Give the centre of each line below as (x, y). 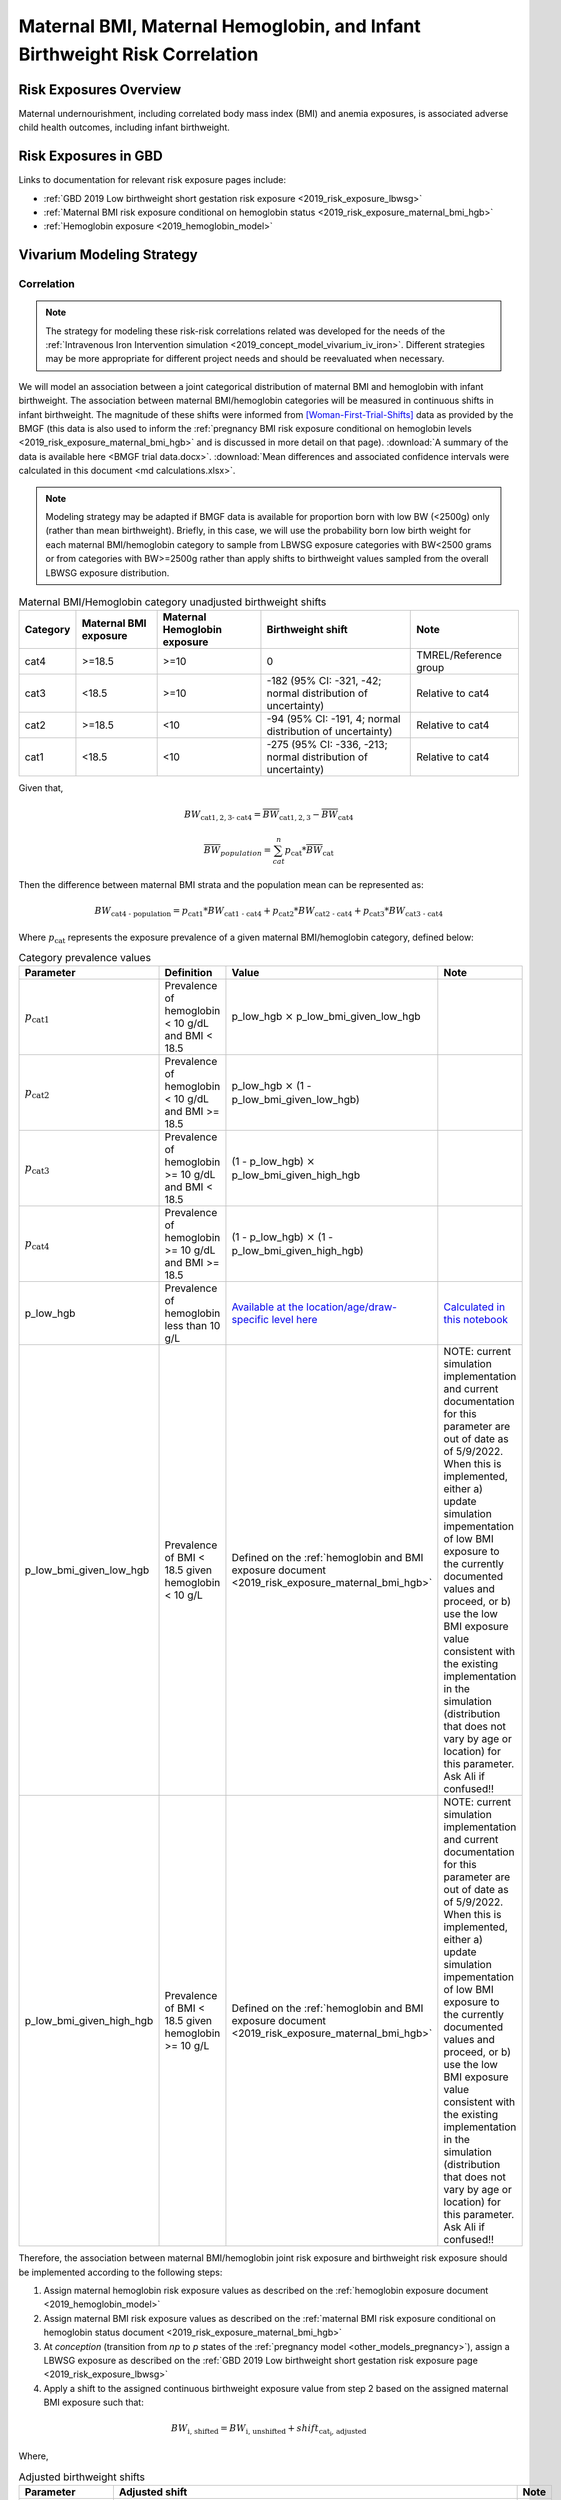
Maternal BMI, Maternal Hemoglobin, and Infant (219, 26)
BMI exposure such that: (93, 2402)
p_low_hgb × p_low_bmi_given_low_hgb (326, 1017)
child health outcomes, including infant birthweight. (124, 127)
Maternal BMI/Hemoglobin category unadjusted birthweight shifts (172, 602)
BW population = (237, 851)
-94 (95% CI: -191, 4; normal (333, 719)
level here (294, 1320)
